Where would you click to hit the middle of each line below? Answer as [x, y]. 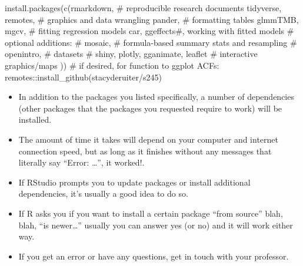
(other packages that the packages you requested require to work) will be [150, 108]
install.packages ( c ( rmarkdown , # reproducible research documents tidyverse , [143, 8]
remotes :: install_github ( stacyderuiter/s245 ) [83, 77]
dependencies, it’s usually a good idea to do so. [103, 193]
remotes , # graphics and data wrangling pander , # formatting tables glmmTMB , [152, 19]
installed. [35, 119]
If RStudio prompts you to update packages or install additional [134, 182]
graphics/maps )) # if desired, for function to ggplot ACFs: [112, 65]
